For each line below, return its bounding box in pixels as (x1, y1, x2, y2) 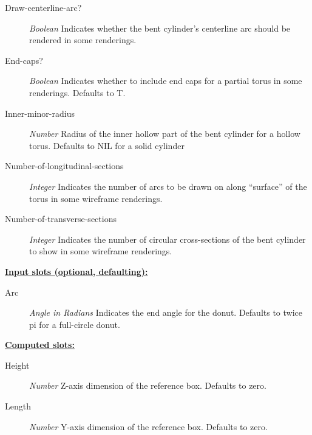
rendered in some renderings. (29, 33, 137, 46)
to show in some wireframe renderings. (29, 245, 172, 257)
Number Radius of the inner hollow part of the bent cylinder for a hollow (29, 127, 300, 140)
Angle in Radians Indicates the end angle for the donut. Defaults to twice (29, 306, 302, 319)
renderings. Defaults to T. (29, 86, 126, 99)
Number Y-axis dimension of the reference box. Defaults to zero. (29, 420, 268, 433)
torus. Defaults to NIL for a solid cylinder (29, 139, 185, 151)
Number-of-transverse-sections (5, 212, 117, 225)
